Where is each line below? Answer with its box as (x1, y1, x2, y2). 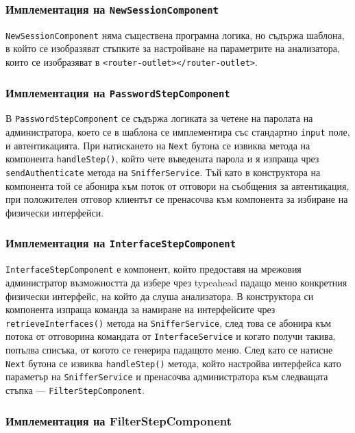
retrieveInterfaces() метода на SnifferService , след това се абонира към (5, 315, 332, 330)
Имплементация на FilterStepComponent (5, 412, 232, 429)
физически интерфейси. (5, 205, 104, 219)
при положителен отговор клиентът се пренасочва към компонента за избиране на (5, 192, 348, 206)
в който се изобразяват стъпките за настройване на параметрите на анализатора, (5, 41, 340, 55)
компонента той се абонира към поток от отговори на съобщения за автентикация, (5, 178, 350, 193)
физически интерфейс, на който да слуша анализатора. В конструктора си (5, 288, 314, 303)
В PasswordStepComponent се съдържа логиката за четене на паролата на (5, 111, 313, 125)
